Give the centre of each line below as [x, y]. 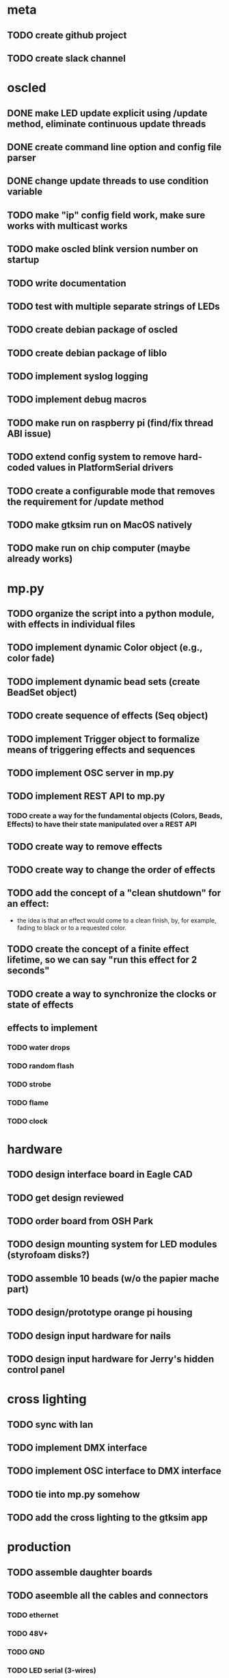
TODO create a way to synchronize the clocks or [112, 994]
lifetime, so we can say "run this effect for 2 [102, 960]
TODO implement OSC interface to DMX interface [114, 1471]
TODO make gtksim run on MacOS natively [100, 525]
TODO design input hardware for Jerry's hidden [111, 1359]
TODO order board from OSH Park [80, 1221]
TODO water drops [39, 1047]
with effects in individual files [71, 624]
